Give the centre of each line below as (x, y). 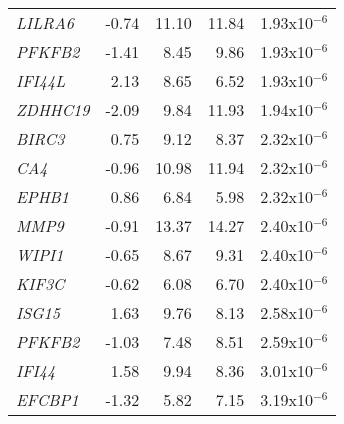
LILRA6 (45, 22)
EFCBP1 (47, 399)
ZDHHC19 (53, 109)
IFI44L (41, 80)
